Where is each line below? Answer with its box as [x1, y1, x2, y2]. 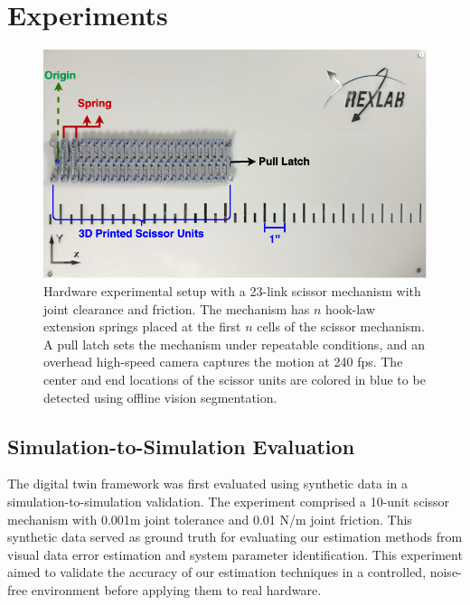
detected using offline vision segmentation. [43, 387, 277, 406]
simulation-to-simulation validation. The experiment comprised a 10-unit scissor [7, 491, 450, 510]
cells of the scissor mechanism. [257, 317, 425, 336]
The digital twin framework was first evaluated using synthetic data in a [7, 474, 408, 493]
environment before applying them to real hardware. [31, 580, 322, 599]
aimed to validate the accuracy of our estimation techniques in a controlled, [7, 563, 427, 582]
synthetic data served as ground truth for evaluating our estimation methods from [7, 527, 463, 546]
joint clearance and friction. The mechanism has [43, 299, 310, 318]
